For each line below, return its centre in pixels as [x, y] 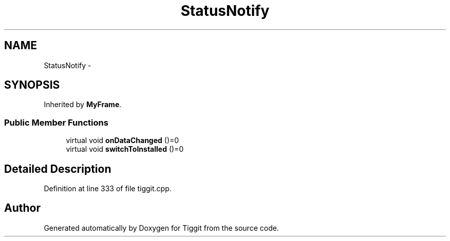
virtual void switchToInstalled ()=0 [125, 149]
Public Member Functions [56, 122]
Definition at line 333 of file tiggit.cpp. [108, 189]
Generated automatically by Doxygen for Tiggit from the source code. [161, 228]
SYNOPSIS [32, 85]
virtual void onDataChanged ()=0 [123, 140]
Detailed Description [58, 169]
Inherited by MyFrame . [83, 105]
